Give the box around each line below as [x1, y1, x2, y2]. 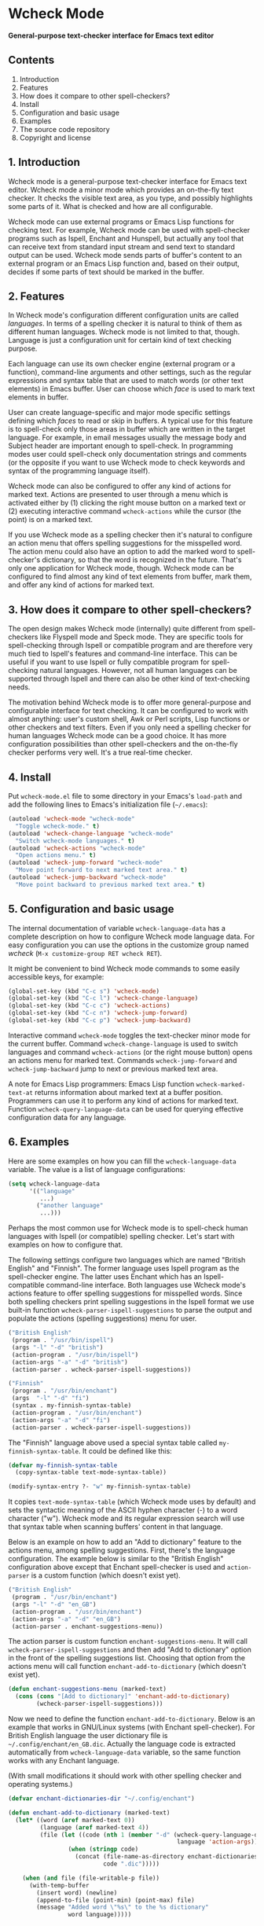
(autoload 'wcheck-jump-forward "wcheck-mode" [8, 858, 163, 867]
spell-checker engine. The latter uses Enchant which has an [8, 1272, 203, 1281]
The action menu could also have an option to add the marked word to [8, 547, 236, 557]
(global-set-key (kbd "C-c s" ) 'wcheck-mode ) [8, 987, 159, 995]
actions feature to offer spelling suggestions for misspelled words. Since [8, 1288, 243, 1298]
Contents [8, 53, 55, 67]
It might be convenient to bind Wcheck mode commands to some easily [8, 964, 240, 973]
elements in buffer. [8, 392, 69, 402]
